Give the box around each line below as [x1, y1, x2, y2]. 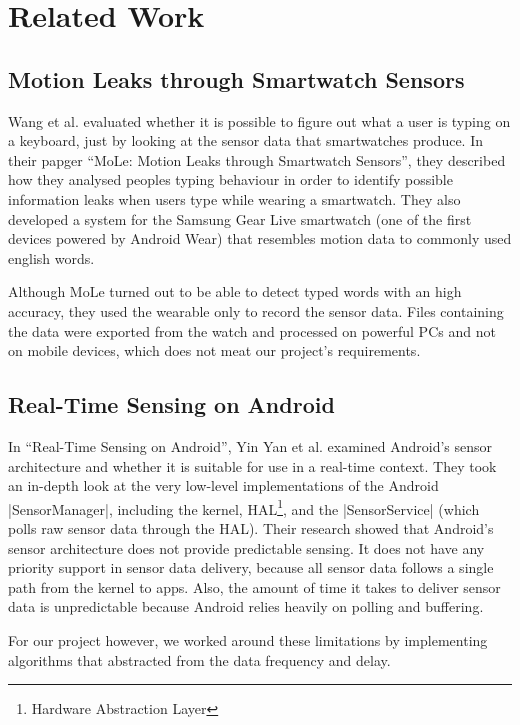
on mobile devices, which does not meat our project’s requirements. [8, 340, 421, 361]
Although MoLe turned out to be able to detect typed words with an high [8, 281, 462, 302]
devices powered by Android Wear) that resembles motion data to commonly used [8, 228, 512, 249]
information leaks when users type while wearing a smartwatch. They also [8, 188, 461, 209]
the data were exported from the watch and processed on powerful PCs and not [8, 320, 496, 341]
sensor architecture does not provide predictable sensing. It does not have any [8, 537, 485, 558]
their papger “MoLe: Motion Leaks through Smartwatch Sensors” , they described [8, 149, 506, 170]
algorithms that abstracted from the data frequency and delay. [8, 649, 391, 670]
